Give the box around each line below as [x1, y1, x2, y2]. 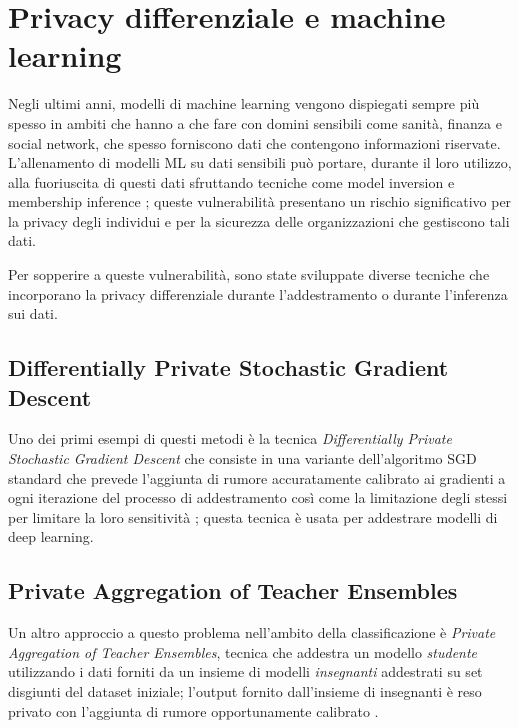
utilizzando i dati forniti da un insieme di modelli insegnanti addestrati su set [8, 661, 483, 682]
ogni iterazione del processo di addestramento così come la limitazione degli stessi [8, 487, 508, 508]
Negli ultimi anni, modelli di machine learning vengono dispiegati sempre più [8, 93, 480, 114]
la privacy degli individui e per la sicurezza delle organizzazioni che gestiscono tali [8, 210, 510, 231]
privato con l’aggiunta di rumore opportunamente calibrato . [8, 700, 379, 721]
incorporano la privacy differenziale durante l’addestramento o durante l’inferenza [8, 283, 508, 304]
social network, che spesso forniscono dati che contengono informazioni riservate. [8, 132, 501, 153]
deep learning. [8, 526, 94, 547]
